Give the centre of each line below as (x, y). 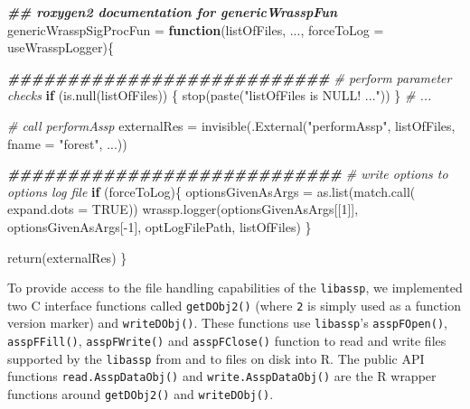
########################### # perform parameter (230, 77)
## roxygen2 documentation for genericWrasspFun (173, 12)
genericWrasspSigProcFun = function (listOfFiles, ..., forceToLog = (196, 29)
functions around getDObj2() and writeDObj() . (141, 394)
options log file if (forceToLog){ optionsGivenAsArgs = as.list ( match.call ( (211, 191)
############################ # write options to (228, 174)
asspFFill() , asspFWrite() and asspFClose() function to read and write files (227, 341)
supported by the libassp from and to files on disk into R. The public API (216, 358)
